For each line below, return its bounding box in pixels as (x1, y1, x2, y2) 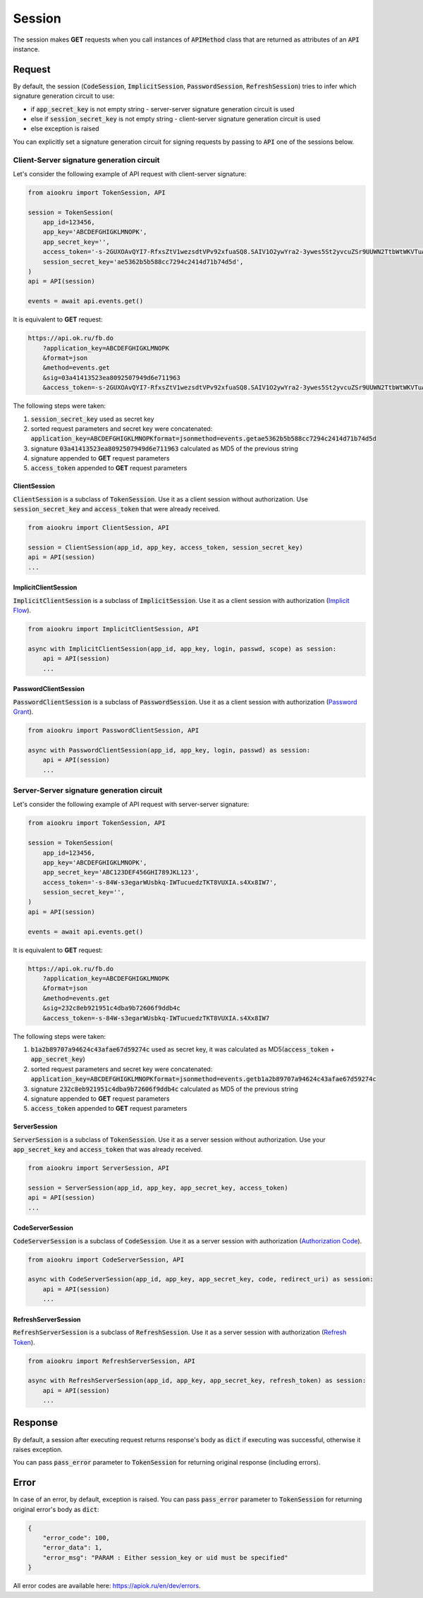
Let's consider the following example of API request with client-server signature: (13, 169, 247, 178)
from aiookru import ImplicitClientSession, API (27, 625, 200, 633)
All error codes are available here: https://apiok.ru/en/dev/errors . (13, 1582, 201, 1590)
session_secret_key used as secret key (30, 415, 154, 423)
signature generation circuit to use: (13, 92, 115, 100)
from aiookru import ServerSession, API (27, 1164, 169, 1172)
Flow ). (13, 606, 32, 615)
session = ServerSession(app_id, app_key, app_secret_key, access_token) (27, 1183, 288, 1192)
